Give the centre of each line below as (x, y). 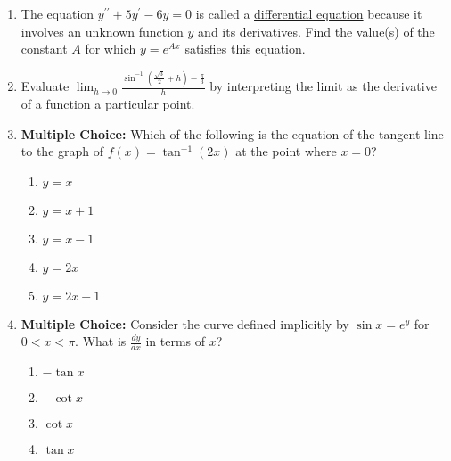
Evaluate (45, 86)
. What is (101, 341)
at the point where (286, 151)
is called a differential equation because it (309, 13)
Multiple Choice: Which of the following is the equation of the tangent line (232, 133)
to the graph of (62, 151)
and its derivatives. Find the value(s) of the (316, 31)
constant (44, 49)
